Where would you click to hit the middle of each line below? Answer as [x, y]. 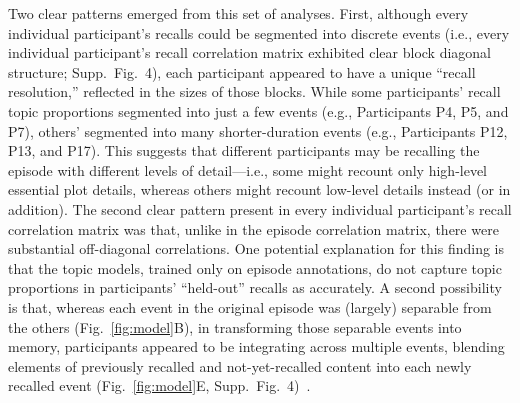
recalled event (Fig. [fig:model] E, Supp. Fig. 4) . [159, 385]
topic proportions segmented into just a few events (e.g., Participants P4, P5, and [258, 110]
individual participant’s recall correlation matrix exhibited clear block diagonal [249, 52]
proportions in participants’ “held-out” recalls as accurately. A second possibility [255, 287]
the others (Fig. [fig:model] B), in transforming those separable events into [235, 326]
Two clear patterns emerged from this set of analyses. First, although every [238, 13]
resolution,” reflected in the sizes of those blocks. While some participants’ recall [254, 91]
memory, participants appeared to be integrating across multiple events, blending [256, 346]
